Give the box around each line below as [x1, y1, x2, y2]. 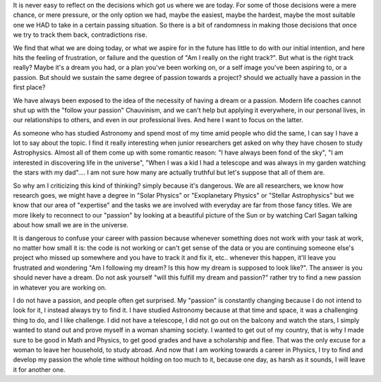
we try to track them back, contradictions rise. [13, 30, 147, 39]
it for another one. [13, 365, 66, 374]
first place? [13, 83, 46, 92]
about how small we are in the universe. [13, 221, 129, 229]
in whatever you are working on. [13, 283, 107, 292]
